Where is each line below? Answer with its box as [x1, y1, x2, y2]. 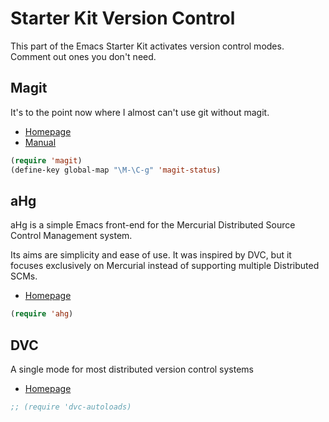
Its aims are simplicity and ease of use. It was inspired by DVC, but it [10, 249, 292, 261]
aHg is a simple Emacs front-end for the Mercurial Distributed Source [10, 219, 296, 231]
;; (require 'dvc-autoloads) [10, 402, 132, 412]
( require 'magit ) [10, 155, 83, 166]
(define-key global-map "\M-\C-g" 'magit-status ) [10, 165, 222, 175]
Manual [24, 136, 57, 148]
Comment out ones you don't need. [10, 50, 157, 62]
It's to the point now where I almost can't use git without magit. [10, 106, 270, 118]
